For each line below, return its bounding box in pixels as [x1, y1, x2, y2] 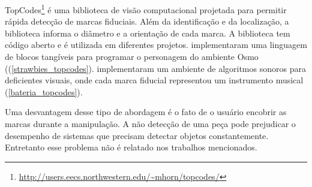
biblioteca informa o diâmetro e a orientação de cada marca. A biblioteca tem [5, 26, 290, 39]
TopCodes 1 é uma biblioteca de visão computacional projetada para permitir [5, 2, 287, 16]
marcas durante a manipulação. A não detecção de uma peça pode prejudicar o [5, 117, 296, 129]
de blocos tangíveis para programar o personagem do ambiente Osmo [5, 50, 259, 63]
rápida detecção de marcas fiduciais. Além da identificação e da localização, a [5, 15, 289, 28]
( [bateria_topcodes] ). [5, 85, 83, 98]
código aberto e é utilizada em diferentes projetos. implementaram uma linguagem [5, 38, 307, 51]
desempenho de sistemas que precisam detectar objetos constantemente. [5, 129, 269, 141]
